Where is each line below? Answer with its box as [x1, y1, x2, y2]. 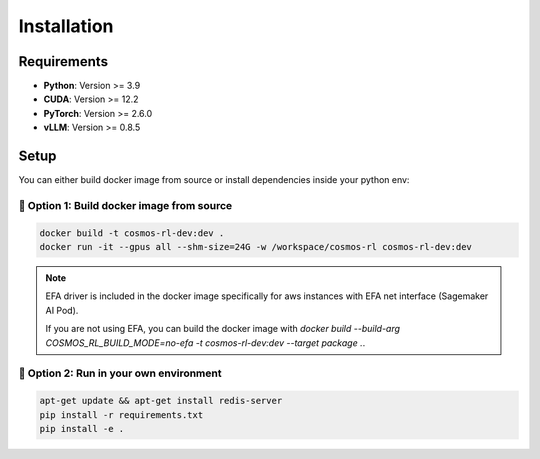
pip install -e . [39, 423, 125, 434]
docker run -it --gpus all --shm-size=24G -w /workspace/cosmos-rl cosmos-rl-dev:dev [39, 241, 472, 253]
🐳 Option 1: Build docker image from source [18, 198, 233, 212]
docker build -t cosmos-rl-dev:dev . [39, 227, 225, 239]
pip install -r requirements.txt [39, 409, 204, 420]
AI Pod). [45, 304, 79, 316]
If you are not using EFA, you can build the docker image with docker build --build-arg [45, 323, 400, 335]
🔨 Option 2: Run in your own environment [18, 366, 222, 380]
